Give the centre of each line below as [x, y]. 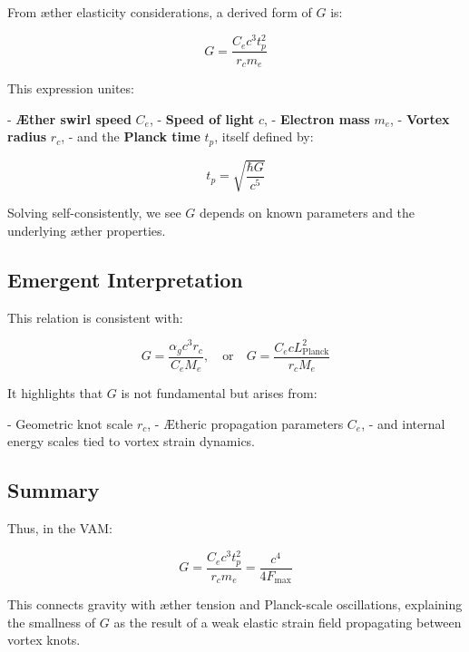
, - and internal [403, 423]
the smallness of [52, 622]
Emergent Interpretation [125, 279]
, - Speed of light [202, 118]
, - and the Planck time [131, 136]
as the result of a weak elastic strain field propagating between [288, 622]
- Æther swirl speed [69, 118]
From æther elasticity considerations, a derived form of [160, 12]
